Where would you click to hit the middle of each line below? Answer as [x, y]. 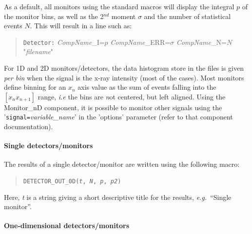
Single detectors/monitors [48, 146]
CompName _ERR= [140, 42]
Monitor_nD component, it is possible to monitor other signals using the [113, 107]
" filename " [38, 51]
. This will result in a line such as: [81, 26]
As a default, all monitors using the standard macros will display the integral [119, 6]
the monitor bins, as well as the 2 [54, 16]
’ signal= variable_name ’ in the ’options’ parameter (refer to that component [118, 117]
